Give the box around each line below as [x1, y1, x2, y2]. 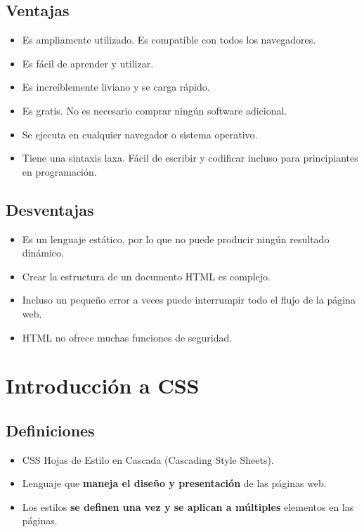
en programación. [22, 164, 97, 179]
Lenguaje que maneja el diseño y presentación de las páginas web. [22, 476, 327, 491]
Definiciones [6, 419, 95, 441]
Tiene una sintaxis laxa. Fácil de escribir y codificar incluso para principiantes [22, 150, 358, 165]
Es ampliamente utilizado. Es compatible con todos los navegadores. [22, 32, 316, 47]
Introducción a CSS [6, 371, 200, 400]
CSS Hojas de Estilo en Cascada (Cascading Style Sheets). [22, 452, 274, 467]
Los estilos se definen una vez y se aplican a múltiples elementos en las [22, 499, 354, 514]
